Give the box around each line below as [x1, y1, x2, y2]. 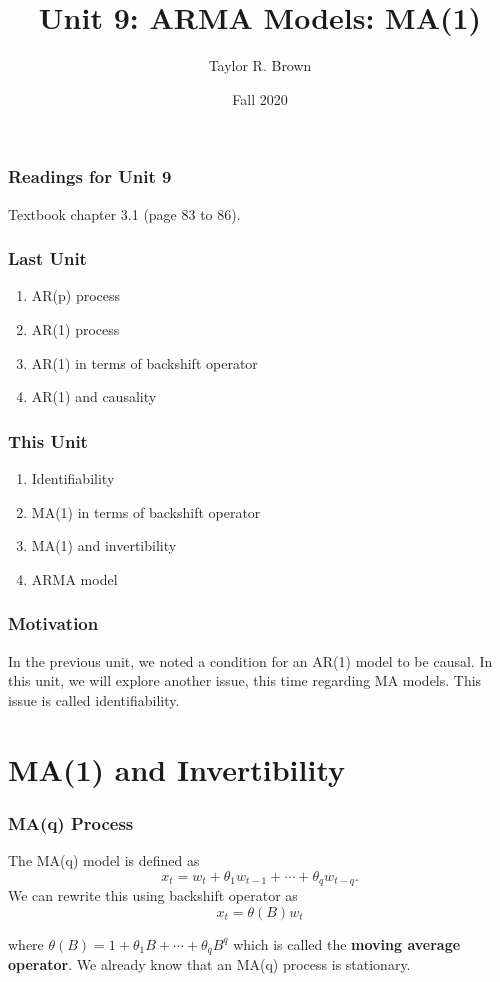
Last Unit [8, 246, 87, 271]
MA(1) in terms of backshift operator [31, 501, 261, 522]
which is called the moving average [233, 933, 461, 954]
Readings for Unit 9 [8, 164, 172, 189]
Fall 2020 [232, 88, 288, 109]
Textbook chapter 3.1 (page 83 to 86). [8, 203, 241, 224]
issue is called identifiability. [8, 689, 180, 710]
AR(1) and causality [31, 386, 157, 407]
